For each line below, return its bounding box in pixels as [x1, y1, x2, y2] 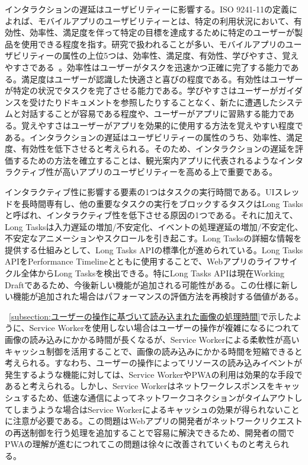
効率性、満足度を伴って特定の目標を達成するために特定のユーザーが [29, 26, 295, 39]
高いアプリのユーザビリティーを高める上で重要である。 [62, 165, 277, 178]
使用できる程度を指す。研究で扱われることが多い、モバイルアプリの [21, 37, 285, 50]
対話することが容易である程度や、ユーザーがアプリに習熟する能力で [21, 107, 287, 120]
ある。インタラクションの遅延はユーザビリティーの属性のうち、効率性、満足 [5, 130, 303, 143]
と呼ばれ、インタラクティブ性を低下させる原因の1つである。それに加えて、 [5, 209, 298, 221]
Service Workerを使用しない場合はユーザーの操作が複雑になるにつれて [29, 321, 300, 334]
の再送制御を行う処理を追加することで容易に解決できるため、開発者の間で [5, 426, 295, 438]
